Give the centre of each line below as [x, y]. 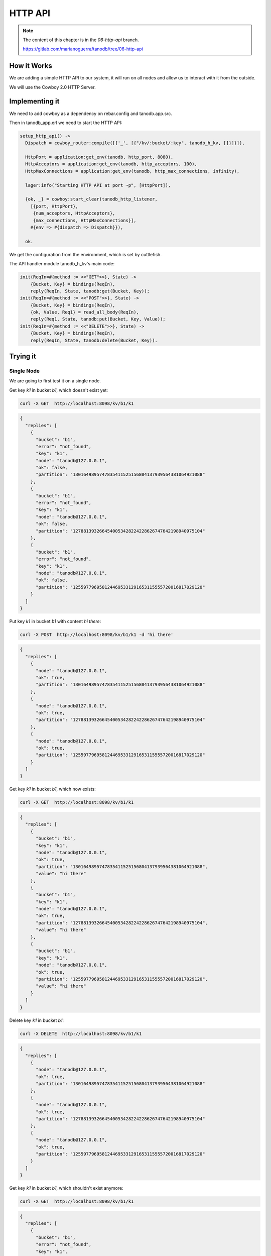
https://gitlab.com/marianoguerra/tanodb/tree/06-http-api [83, 49]
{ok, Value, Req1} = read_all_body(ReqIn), [85, 312]
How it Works [31, 66]
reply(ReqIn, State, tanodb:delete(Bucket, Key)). [94, 340]
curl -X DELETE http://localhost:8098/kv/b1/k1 [81, 1033]
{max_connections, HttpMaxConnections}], [85, 220]
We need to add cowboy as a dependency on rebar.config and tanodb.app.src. [91, 114]
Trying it [23, 356]
